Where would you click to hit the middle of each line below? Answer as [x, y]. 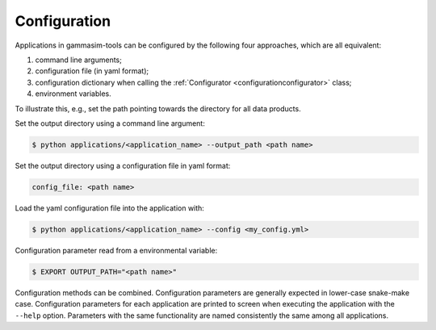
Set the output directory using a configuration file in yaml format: [123, 165]
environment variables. [73, 94]
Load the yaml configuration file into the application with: [110, 208]
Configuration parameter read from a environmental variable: [116, 250]
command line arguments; [79, 60]
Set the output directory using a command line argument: [110, 123]
